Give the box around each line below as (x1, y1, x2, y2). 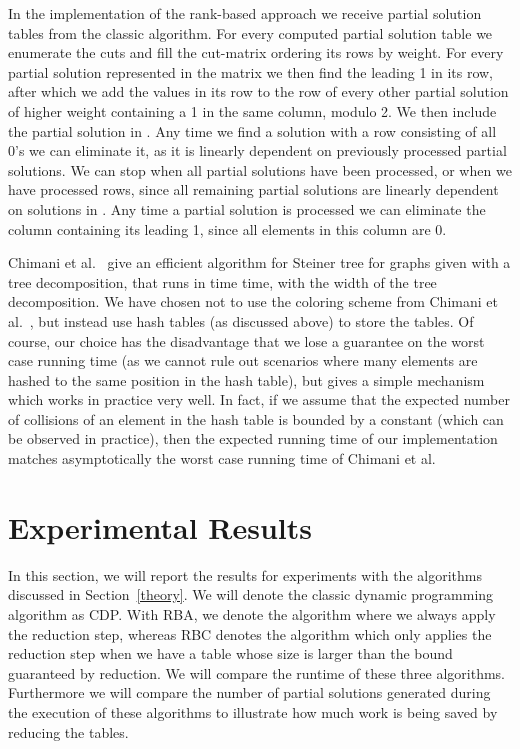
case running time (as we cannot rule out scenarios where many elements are (8, 350, 478, 371)
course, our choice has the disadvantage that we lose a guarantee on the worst (8, 330, 485, 351)
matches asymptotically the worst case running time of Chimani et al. (8, 448, 436, 469)
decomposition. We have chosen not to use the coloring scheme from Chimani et (8, 291, 498, 312)
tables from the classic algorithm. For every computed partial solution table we (8, 22, 493, 43)
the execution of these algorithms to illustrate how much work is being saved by (8, 701, 498, 722)
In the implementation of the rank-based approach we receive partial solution (8, 3, 482, 23)
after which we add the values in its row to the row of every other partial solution (8, 81, 509, 102)
